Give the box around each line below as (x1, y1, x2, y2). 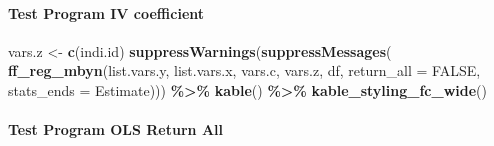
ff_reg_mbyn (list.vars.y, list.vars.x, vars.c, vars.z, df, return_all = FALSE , (8, 60, 481, 81)
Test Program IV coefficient (8, 2, 205, 23)
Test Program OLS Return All (8, 119, 223, 140)
